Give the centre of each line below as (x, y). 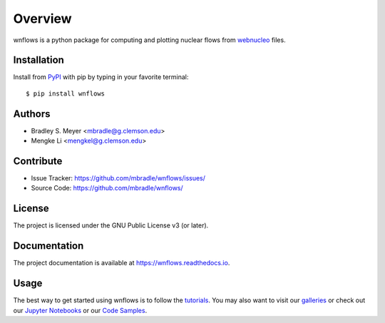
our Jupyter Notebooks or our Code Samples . (80, 310)
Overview (42, 19)
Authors (32, 114)
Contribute (38, 161)
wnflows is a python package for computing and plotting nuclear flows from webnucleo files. (149, 40)
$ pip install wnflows (66, 93)
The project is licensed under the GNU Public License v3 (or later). (111, 225)
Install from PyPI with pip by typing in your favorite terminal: (101, 77)
